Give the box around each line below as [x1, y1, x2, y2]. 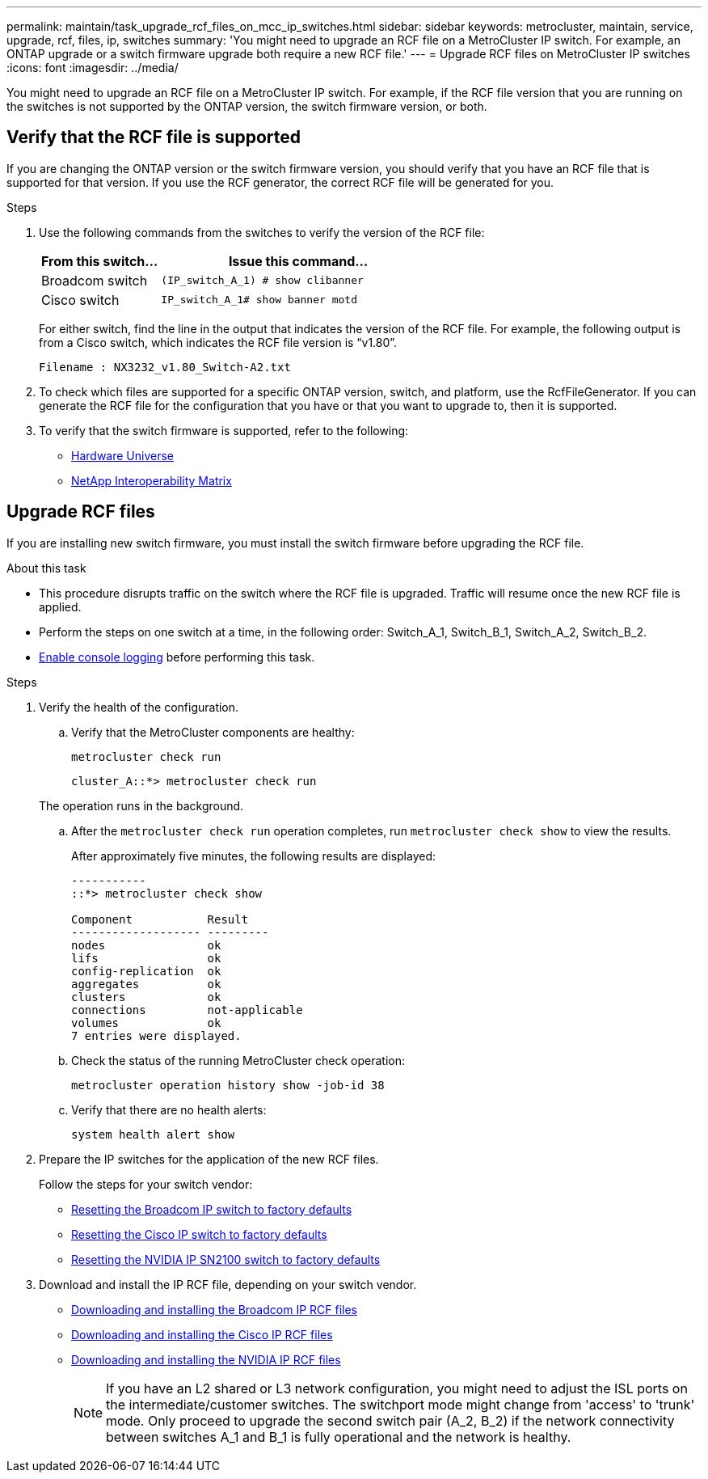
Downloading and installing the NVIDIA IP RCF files [71, 1352, 341, 1367]
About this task [6, 560, 86, 575]
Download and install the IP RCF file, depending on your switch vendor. [39, 1277, 417, 1291]
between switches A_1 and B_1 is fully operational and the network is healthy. [106, 1428, 571, 1445]
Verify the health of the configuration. [39, 699, 239, 714]
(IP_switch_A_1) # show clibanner [161, 274, 364, 287]
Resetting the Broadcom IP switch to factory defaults [71, 1202, 352, 1216]
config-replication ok [71, 964, 221, 978]
